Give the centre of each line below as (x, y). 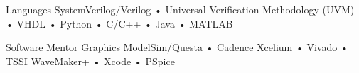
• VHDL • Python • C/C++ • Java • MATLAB (119, 23)
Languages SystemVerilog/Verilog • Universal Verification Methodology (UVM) (180, 9)
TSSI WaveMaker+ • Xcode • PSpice (90, 61)
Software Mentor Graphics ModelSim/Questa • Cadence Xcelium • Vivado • (177, 47)
